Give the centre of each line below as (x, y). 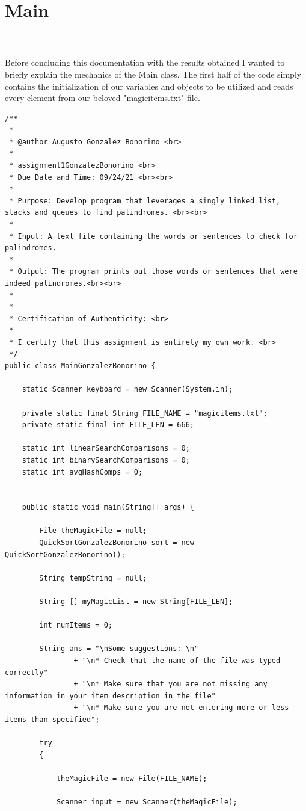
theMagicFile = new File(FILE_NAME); (132, 778)
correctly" (26, 672)
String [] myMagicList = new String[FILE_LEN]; (136, 602)
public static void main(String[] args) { (108, 507)
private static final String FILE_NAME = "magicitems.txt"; (145, 413)
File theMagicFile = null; (93, 531)
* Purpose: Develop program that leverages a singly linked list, (145, 201)
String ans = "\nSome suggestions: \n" (119, 649)
